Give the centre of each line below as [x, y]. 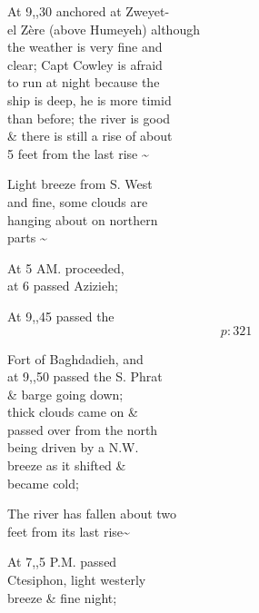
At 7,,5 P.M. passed [62, 562]
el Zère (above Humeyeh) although [104, 29]
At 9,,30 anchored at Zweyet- [89, 11]
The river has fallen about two [92, 514]
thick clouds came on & [73, 412]
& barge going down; [65, 394]
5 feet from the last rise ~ [78, 153]
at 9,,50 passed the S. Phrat [85, 376]
